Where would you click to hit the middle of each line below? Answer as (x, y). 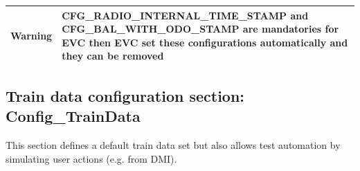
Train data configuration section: (125, 95)
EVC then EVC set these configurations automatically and (205, 42)
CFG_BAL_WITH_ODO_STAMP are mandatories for (200, 29)
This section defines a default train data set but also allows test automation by (173, 144)
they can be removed (113, 56)
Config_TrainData (73, 116)
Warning (31, 35)
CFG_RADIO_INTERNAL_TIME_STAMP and (185, 15)
